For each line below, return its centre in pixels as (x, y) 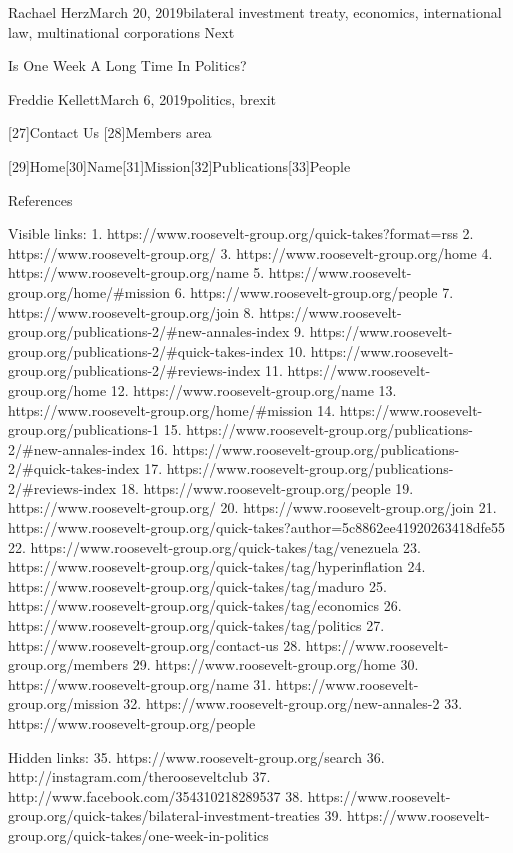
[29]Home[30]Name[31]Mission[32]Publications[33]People (179, 165)
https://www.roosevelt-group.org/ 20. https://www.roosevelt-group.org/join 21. (252, 507)
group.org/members (68, 664)
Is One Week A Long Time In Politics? (127, 65)
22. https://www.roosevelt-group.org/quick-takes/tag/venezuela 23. (214, 546)
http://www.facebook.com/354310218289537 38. (156, 795)
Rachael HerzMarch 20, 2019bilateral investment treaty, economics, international (255, 12)
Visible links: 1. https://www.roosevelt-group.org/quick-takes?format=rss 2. (241, 233)
